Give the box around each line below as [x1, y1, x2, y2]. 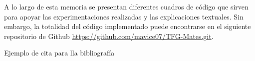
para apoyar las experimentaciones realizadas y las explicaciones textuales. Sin [4, 11, 244, 21]
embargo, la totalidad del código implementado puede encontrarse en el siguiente [4, 21, 251, 31]
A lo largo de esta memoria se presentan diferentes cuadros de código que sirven [4, 1, 249, 11]
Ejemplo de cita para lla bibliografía [4, 47, 115, 58]
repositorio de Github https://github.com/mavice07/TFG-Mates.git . [4, 30, 214, 41]
